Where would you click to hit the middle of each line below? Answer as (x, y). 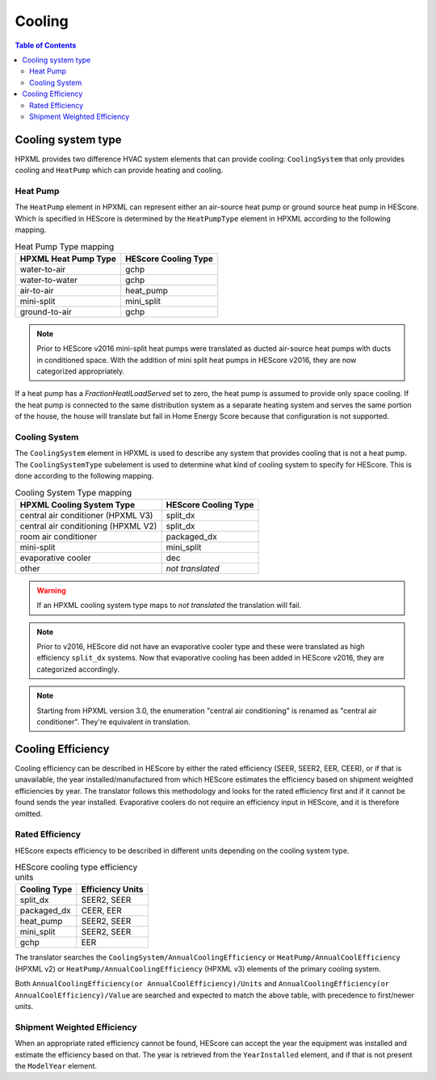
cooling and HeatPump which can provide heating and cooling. (119, 171)
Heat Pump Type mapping (65, 247)
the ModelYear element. (56, 1065)
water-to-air (43, 269)
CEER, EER (101, 911)
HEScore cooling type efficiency (76, 867)
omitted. (29, 813)
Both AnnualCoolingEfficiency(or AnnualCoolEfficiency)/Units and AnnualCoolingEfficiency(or (202, 984)
